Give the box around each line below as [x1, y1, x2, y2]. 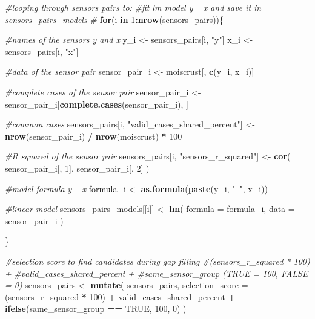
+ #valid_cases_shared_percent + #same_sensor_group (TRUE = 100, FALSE [5, 266, 308, 279]
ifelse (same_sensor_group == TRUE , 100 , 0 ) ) [5, 302, 187, 315]
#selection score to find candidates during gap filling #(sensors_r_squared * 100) [5, 254, 310, 267]
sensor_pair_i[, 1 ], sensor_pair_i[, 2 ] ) [5, 161, 150, 174]
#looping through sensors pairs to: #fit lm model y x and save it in [5, 1, 262, 13]
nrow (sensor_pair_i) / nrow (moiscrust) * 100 [5, 129, 182, 142]
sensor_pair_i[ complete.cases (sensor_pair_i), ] [5, 97, 188, 110]
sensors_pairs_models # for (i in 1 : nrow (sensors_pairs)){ [5, 13, 224, 25]
